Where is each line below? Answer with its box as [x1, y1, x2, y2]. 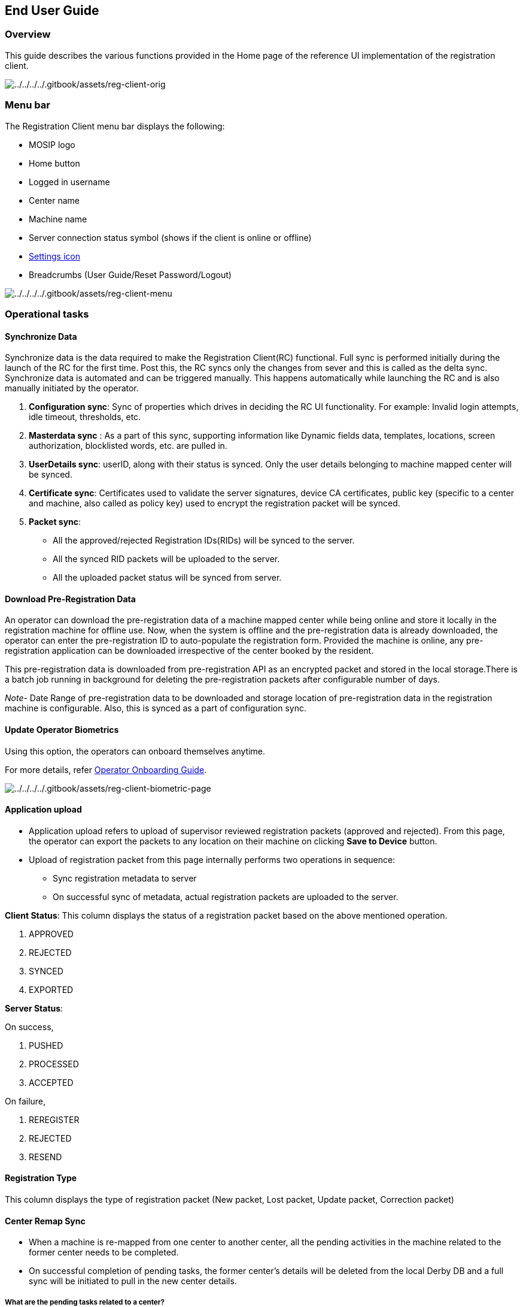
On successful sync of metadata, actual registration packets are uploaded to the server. [53, 891, 399, 902]
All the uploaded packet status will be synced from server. [53, 572, 282, 583]
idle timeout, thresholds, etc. [29, 412, 141, 422]
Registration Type [5, 1173, 77, 1184]
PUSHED [29, 1040, 63, 1051]
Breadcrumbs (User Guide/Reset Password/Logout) [29, 269, 232, 280]
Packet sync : [29, 517, 81, 527]
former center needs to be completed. [29, 1247, 179, 1258]
